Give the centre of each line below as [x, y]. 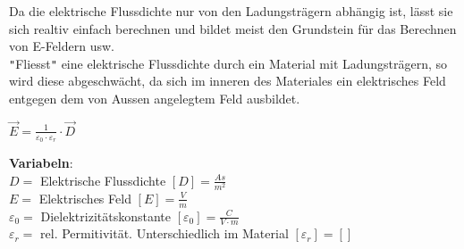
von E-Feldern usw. [62, 46]
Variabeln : [41, 163]
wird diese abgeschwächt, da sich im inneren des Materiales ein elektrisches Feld [228, 81]
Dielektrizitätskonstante [105, 216]
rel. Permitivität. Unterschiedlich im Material [165, 233]
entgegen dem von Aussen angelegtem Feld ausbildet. [155, 99]
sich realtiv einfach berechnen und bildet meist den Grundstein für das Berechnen [233, 28]
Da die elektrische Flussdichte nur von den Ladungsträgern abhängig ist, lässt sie [231, 11]
